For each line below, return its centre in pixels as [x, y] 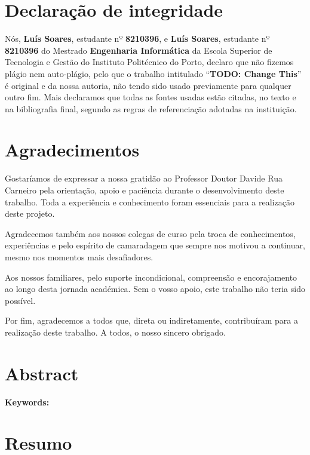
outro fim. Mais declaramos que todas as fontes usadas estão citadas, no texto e [151, 97]
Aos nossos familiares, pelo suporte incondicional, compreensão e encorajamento [151, 277]
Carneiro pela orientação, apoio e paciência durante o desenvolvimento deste [145, 190]
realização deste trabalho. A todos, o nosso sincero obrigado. [115, 332]
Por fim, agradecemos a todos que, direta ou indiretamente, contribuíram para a [152, 320]
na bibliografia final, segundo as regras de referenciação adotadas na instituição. [151, 108]
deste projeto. [30, 213]
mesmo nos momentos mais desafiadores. [79, 256]
